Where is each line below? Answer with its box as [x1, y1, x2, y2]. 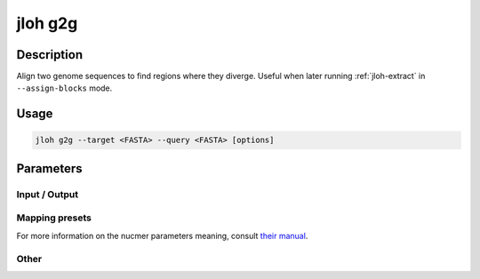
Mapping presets [16, 211, 92, 224]
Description [16, 47, 84, 62]
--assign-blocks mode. [16, 83, 113, 93]
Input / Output [16, 187, 79, 200]
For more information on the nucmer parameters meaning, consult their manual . [16, 230, 308, 241]
